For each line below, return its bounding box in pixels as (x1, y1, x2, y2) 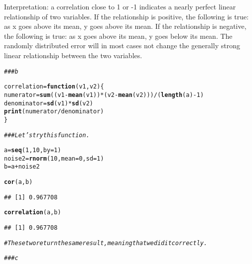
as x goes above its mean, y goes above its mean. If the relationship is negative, (4, 21, 247, 31)
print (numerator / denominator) (4, 108, 104, 115)
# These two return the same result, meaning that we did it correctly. (4, 239, 208, 247)
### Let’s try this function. (4, 131, 90, 139)
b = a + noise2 (4, 163, 40, 171)
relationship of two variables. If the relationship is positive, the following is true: (4, 11, 249, 21)
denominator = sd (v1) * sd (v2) (4, 99, 94, 107)
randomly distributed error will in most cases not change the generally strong (4, 40, 240, 51)
